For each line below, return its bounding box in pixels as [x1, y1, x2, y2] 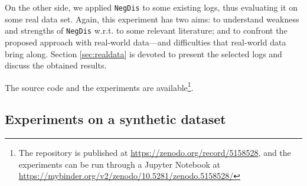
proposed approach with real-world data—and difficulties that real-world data [5, 35, 286, 48]
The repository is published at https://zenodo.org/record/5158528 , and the [18, 146, 291, 159]
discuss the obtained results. [5, 59, 107, 71]
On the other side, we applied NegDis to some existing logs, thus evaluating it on [5, 1, 298, 13]
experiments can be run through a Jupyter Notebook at [18, 158, 220, 170]
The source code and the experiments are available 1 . [5, 79, 194, 93]
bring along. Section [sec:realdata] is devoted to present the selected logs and [5, 47, 282, 60]
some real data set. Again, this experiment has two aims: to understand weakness [5, 12, 299, 25]
